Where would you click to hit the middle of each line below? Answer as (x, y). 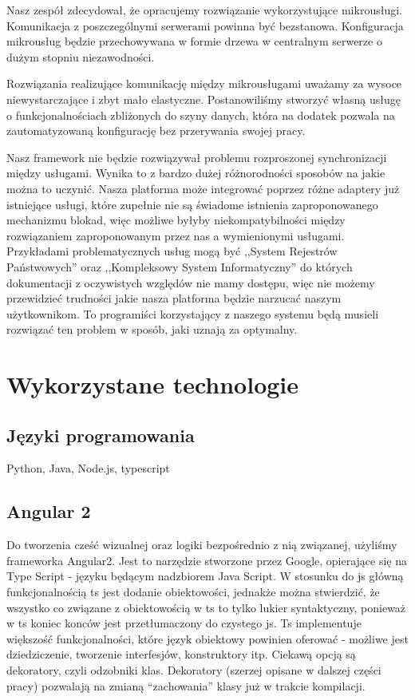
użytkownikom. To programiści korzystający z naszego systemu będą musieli (193, 313)
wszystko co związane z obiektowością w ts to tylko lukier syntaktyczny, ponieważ (206, 607)
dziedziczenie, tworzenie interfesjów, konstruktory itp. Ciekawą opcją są (181, 654)
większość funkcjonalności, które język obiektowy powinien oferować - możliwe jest (207, 638)
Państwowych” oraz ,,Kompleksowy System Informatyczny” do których (180, 266)
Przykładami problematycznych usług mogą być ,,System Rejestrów (172, 251)
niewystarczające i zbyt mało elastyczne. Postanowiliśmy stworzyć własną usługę (204, 99)
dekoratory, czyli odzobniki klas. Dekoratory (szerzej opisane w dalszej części (194, 670)
